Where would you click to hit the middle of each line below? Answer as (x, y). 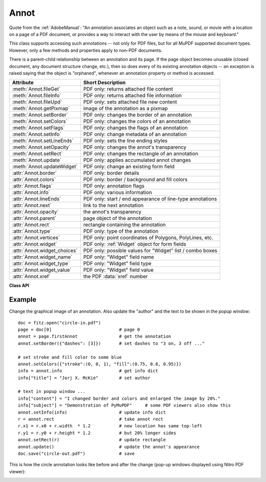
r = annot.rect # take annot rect (91, 419)
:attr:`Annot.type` (32, 231)
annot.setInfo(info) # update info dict (92, 412)
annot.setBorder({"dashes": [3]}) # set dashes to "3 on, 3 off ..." (111, 343)
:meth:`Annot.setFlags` (38, 128)
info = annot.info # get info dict (88, 371)
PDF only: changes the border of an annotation (137, 115)
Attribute (23, 83)
